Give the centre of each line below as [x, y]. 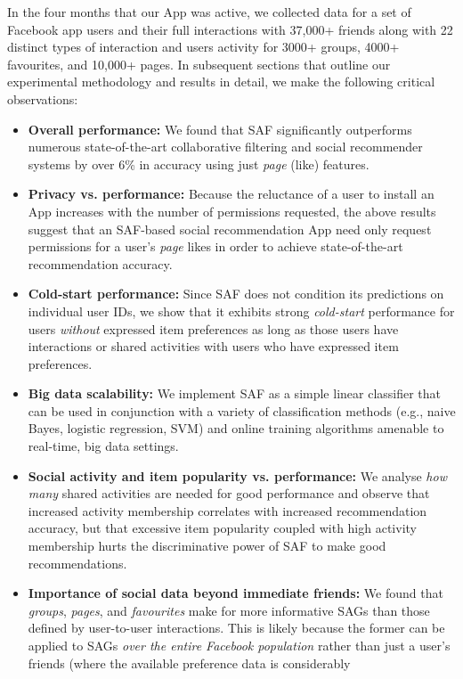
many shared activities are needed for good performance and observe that [229, 493]
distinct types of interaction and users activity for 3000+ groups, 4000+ [203, 47]
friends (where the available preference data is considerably [189, 663]
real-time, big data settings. [103, 446]
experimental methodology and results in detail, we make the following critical [221, 82]
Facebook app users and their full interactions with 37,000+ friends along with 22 [230, 29]
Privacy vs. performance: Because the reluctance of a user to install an [231, 194]
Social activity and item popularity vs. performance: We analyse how [237, 475]
